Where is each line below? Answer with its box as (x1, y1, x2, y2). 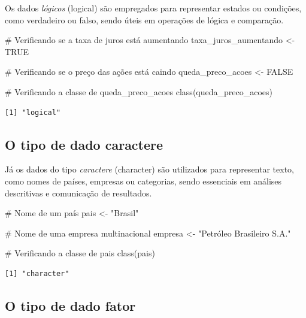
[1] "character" (5, 269, 69, 278)
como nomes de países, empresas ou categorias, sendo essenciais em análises (5, 174, 282, 187)
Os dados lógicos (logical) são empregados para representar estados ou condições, (5, 2, 302, 14)
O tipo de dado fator (5, 296, 136, 314)
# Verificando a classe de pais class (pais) (5, 247, 155, 259)
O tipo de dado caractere (5, 135, 163, 153)
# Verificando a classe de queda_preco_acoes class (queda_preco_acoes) (5, 85, 272, 98)
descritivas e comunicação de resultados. (5, 186, 152, 199)
